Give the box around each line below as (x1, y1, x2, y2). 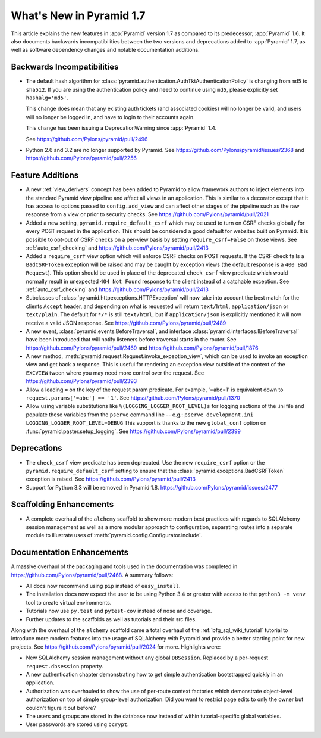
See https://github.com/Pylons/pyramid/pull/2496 (26, 135, 148, 142)
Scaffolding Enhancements (11, 499, 114, 509)
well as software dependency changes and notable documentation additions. (11, 46, 200, 54)
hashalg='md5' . (26, 94, 68, 101)
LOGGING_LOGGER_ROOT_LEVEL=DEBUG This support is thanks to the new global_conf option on (26, 419, 267, 426)
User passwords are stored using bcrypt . (26, 721, 129, 728)
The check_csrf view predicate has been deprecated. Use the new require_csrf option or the (26, 459, 265, 466)
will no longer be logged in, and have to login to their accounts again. (26, 113, 196, 120)
